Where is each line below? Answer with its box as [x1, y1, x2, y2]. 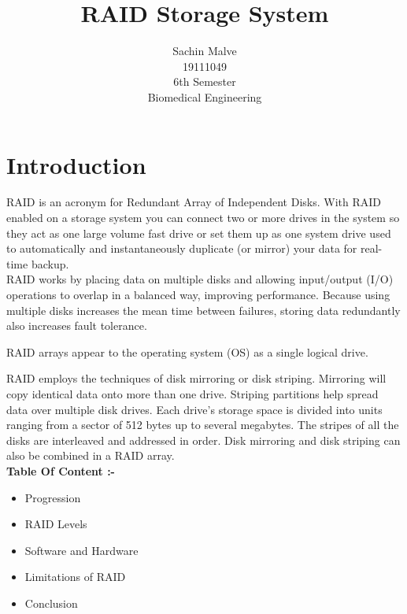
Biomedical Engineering [147, 88, 262, 105]
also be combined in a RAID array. [6, 447, 175, 464]
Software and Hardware [24, 542, 139, 558]
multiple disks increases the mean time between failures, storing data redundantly [6, 301, 401, 318]
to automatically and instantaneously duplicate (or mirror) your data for [6, 240, 357, 257]
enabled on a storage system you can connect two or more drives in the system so [6, 209, 400, 226]
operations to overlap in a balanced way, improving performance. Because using [6, 287, 390, 302]
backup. [31, 255, 69, 272]
